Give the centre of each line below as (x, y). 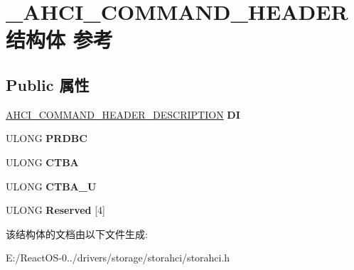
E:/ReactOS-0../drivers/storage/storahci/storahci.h (118, 258)
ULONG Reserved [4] (55, 210)
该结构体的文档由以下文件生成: (77, 233)
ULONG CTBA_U (51, 186)
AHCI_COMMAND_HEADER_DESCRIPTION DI (123, 114)
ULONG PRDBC (47, 138)
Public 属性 (48, 84)
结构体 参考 (59, 39)
